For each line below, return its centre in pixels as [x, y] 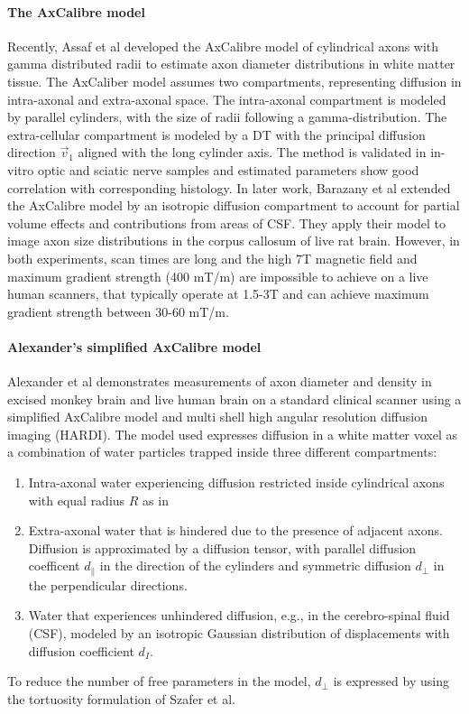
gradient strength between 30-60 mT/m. [118, 311]
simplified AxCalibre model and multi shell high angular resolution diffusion [217, 417]
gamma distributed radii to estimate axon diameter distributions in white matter [231, 64]
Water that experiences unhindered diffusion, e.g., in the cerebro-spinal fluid [239, 615]
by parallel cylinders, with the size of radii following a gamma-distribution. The [227, 117]
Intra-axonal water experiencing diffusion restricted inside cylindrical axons [236, 482]
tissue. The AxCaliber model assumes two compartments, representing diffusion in [234, 81]
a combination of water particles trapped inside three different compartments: [222, 452]
